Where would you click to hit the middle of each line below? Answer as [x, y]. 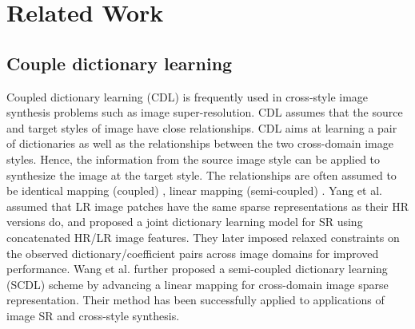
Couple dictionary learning [120, 63]
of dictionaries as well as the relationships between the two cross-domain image [200, 143]
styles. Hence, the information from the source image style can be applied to [194, 159]
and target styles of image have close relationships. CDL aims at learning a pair [202, 127]
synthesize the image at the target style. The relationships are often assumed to [202, 174]
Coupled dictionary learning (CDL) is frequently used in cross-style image [188, 96]
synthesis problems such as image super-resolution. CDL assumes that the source [205, 112]
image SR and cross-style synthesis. [93, 315]
